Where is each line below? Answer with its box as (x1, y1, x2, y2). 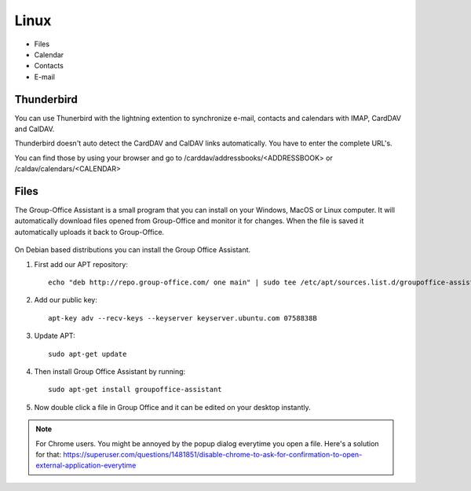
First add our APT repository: (34, 259, 129, 269)
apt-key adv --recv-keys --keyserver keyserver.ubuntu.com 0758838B (48, 313, 317, 322)
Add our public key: (34, 295, 97, 305)
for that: (35, 449, 62, 459)
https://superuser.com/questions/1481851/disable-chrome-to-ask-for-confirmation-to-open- (63, 449, 363, 459)
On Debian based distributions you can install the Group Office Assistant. (14, 245, 251, 255)
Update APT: (34, 331, 76, 341)
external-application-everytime (35, 460, 137, 471)
